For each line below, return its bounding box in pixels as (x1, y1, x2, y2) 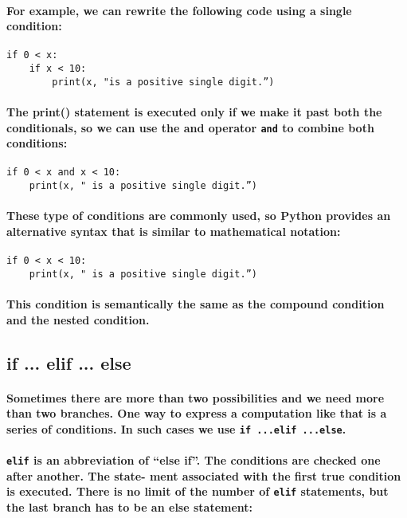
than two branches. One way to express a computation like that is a (6, 405, 387, 422)
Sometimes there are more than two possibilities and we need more (6, 389, 385, 406)
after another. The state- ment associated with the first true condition (6, 467, 401, 484)
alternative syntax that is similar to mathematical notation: (6, 222, 341, 239)
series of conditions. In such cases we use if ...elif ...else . (6, 420, 346, 437)
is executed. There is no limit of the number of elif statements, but (6, 483, 389, 500)
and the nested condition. (6, 311, 150, 328)
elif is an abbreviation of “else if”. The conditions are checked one (6, 452, 381, 469)
